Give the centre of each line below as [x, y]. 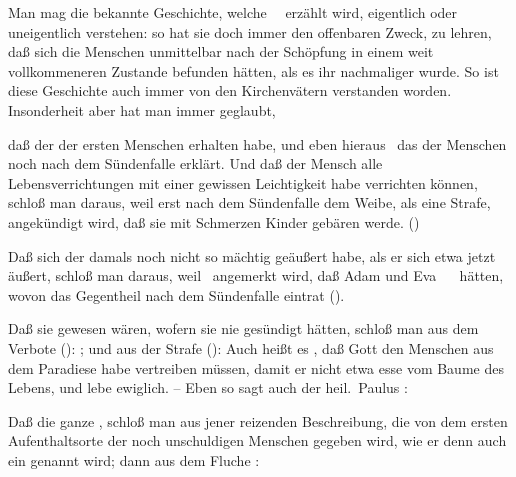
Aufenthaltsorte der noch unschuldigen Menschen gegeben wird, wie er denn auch [257, 440]
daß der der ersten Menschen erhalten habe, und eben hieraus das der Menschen [257, 143]
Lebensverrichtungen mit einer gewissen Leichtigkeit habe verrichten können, [243, 182]
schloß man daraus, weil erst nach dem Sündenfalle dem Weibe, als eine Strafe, [249, 202]
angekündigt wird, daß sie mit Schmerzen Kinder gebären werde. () [214, 221]
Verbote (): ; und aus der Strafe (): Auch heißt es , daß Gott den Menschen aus [251, 347]
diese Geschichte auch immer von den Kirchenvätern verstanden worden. [230, 90]
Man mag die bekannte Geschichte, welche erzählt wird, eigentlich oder [233, 12]
